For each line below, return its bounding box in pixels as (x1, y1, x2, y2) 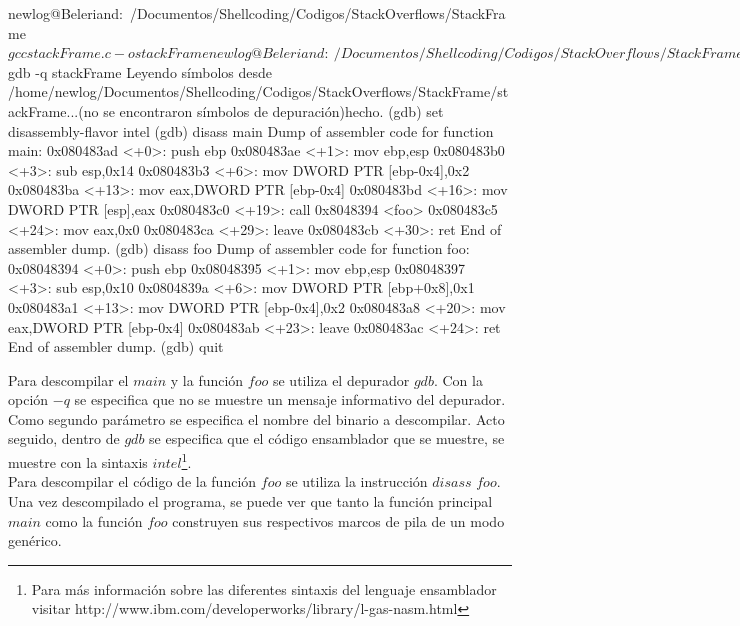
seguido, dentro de (8, 428, 120, 449)
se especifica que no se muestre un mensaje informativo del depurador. (74, 389, 506, 410)
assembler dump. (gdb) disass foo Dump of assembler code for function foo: (8, 238, 470, 259)
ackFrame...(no (8, 100, 99, 121)
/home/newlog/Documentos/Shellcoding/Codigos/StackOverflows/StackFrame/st (8, 81, 509, 102)
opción (8, 389, 49, 410)
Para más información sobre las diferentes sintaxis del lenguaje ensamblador (31, 578, 497, 599)
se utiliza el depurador (272, 369, 410, 390)
